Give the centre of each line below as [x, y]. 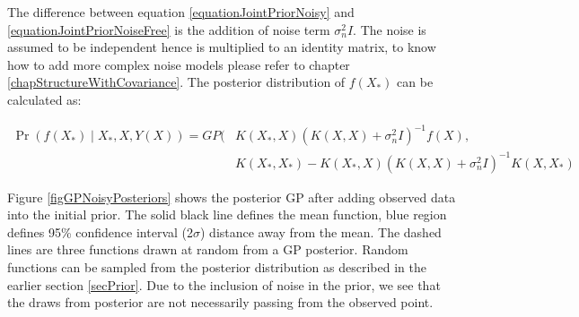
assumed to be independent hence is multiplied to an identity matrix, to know [222, 47]
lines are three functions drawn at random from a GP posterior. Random [208, 249]
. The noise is [390, 29]
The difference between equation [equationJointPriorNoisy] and [181, 12]
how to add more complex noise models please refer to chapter [179, 64]
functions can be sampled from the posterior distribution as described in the [217, 267]
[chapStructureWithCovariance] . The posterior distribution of [176, 82]
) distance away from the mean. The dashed [321, 231]
